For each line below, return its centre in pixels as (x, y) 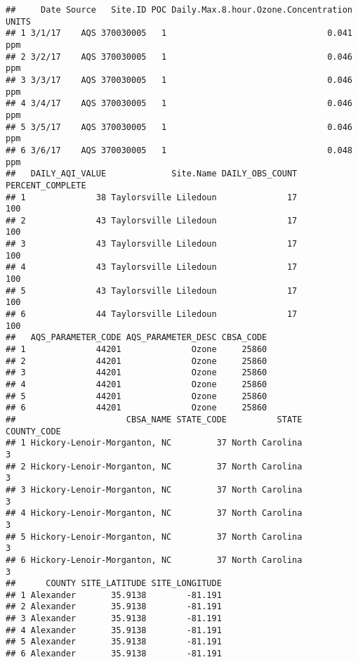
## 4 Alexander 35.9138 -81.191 (114, 630)
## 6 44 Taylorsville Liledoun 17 (152, 314)
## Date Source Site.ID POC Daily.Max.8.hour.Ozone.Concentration (179, 10)
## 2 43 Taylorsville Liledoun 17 (152, 220)
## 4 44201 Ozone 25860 (137, 384)
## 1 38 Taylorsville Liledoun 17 (152, 197)
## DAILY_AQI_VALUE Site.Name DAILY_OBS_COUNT (152, 174)
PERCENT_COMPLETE (46, 185)
